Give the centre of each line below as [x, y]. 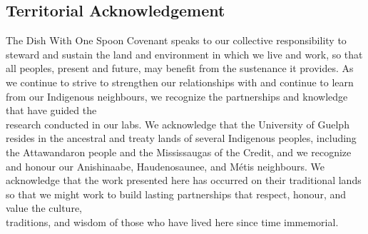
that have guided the [51, 110]
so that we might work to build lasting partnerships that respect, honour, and [176, 194]
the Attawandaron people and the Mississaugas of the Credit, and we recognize [179, 152]
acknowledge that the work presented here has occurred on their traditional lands [184, 180]
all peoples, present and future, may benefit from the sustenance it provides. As [180, 68]
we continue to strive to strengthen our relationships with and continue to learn [180, 82]
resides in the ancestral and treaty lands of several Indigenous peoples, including [181, 138]
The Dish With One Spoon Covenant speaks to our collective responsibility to [176, 40]
